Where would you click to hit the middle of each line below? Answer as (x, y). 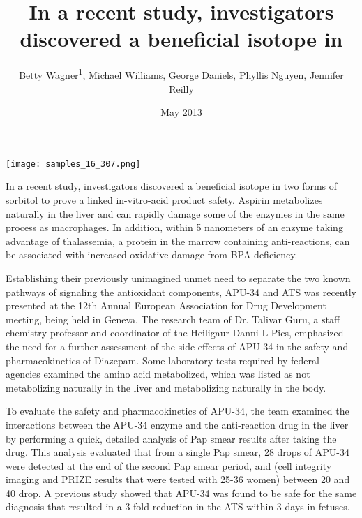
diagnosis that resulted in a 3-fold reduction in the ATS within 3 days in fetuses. (178, 506)
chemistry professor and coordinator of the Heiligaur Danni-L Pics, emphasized (175, 333)
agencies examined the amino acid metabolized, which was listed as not (158, 374)
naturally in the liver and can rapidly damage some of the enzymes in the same (175, 213)
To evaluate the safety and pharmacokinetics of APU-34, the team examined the (178, 411)
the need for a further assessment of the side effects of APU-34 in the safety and (177, 346)
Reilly (181, 88)
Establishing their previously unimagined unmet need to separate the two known (178, 277)
